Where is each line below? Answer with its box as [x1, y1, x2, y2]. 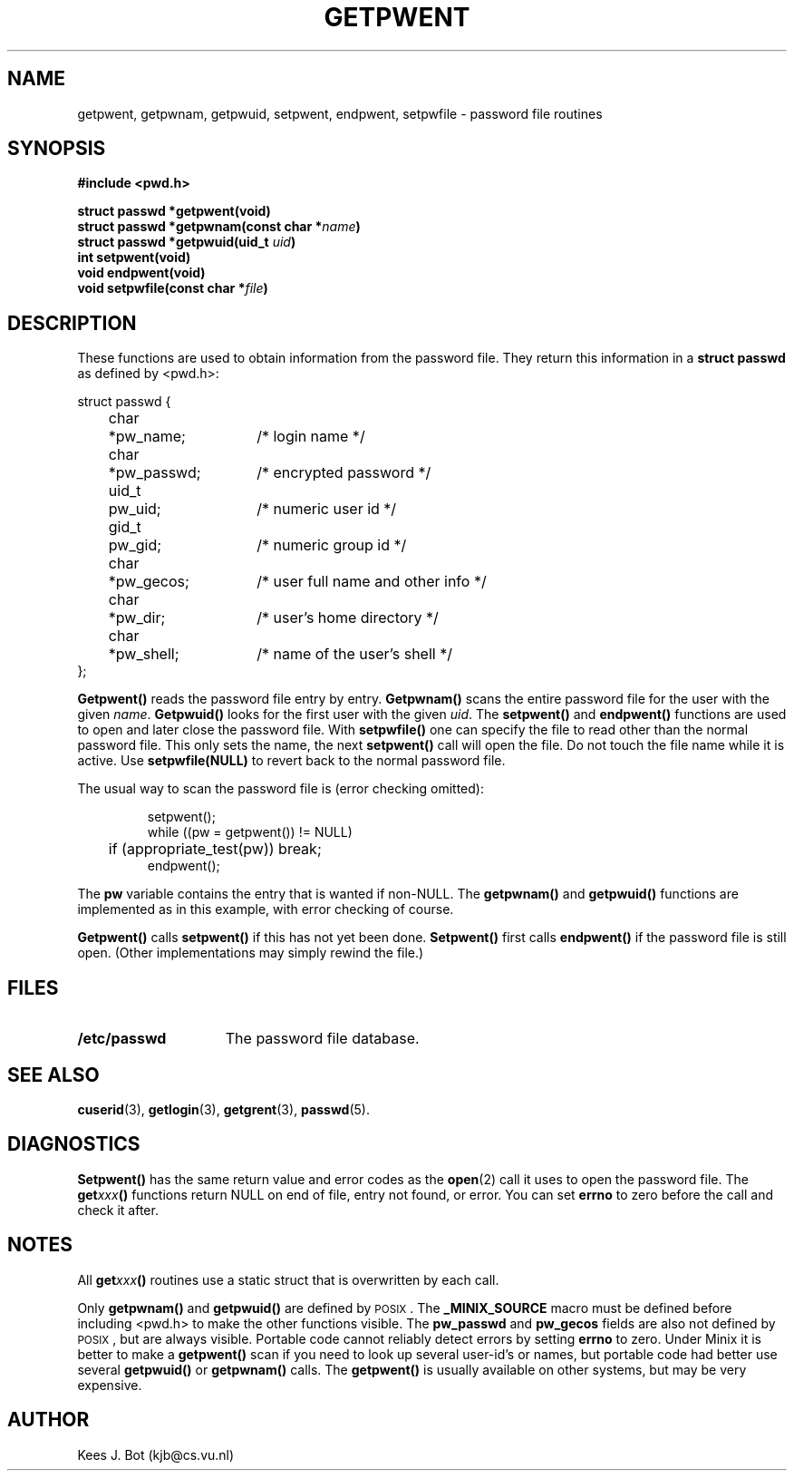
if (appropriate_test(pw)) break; [108, 840, 322, 859]
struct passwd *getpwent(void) [77, 203, 271, 219]
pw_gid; [108, 536, 162, 555]
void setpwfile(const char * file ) [77, 280, 268, 297]
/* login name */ [257, 427, 365, 446]
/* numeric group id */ [257, 536, 407, 555]
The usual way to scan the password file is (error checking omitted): [77, 781, 484, 797]
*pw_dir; [108, 608, 166, 627]
